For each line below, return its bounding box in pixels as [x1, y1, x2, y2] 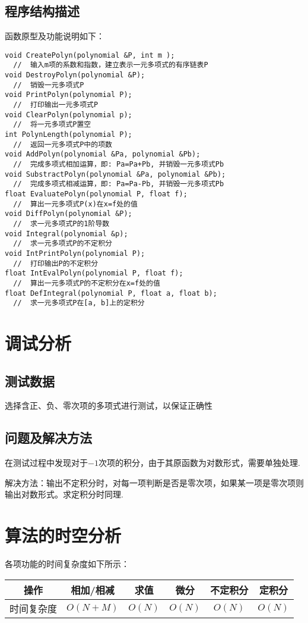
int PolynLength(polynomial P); [5, 130, 132, 139]
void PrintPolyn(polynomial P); [5, 90, 132, 99]
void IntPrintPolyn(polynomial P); [5, 249, 145, 258]
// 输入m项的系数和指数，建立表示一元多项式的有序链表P [13, 61, 208, 70]
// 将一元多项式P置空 [13, 120, 91, 129]
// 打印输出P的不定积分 [13, 259, 99, 268]
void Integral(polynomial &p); [5, 229, 128, 238]
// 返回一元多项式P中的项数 [13, 140, 112, 149]
